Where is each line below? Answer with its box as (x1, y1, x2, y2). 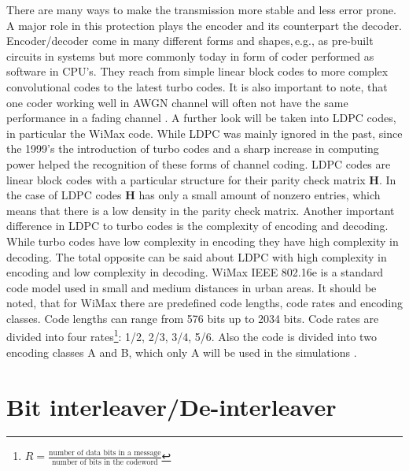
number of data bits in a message (49, 449, 161, 458)
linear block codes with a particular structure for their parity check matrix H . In (6, 171, 396, 187)
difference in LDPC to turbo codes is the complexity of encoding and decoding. (6, 217, 389, 234)
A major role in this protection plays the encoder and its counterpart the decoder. (6, 17, 402, 33)
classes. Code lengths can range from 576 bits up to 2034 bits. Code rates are (6, 310, 379, 326)
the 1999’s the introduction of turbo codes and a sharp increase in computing (6, 140, 379, 157)
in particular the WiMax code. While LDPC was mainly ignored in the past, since (6, 124, 403, 141)
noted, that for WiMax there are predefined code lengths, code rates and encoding (6, 295, 403, 311)
